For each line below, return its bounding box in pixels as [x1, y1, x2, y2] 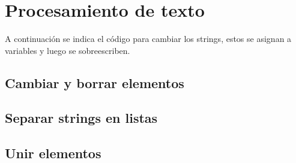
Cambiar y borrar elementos [5, 73, 184, 92]
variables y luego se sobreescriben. [5, 44, 130, 56]
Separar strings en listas [5, 108, 158, 127]
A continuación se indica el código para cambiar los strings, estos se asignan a [5, 32, 292, 45]
